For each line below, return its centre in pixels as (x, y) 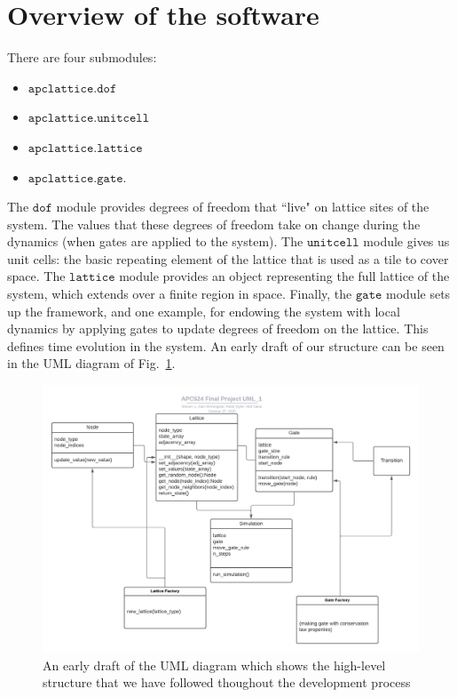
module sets (418, 294)
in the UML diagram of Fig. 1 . (91, 363)
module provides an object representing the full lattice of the (284, 276)
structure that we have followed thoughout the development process (227, 682)
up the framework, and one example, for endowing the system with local (204, 311)
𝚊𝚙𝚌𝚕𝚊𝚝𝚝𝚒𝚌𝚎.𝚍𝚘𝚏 (72, 88)
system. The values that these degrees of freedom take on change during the (214, 224)
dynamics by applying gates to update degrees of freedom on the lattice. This (218, 328)
